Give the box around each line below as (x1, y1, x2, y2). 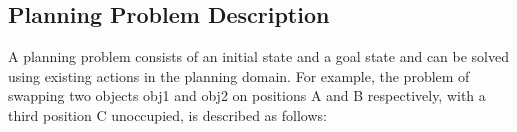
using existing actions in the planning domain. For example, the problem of (8, 65, 470, 86)
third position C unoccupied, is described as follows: (8, 104, 327, 125)
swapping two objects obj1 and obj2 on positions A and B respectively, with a (8, 85, 486, 106)
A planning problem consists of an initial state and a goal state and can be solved (8, 46, 510, 67)
